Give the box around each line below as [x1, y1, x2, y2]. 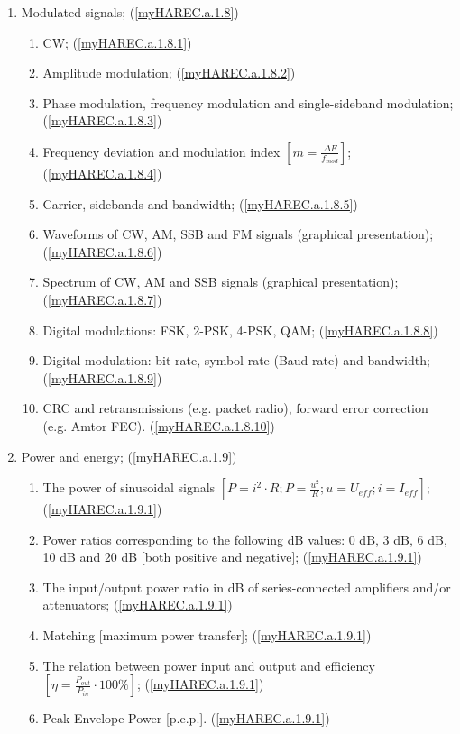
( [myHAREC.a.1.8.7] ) [42, 289, 162, 308]
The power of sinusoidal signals [42, 478, 216, 497]
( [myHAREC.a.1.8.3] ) [42, 111, 162, 130]
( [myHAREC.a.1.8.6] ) [42, 242, 162, 261]
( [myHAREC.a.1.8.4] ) [42, 163, 162, 182]
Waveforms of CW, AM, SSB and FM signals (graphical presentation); [42, 225, 434, 243]
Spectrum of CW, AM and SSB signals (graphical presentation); [42, 272, 399, 291]
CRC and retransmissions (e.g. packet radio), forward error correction [42, 399, 428, 417]
